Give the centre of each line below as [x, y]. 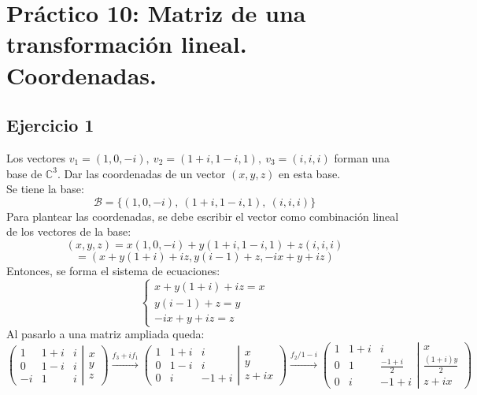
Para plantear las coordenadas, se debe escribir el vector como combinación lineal [203, 216]
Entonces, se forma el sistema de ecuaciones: [113, 270]
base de [24, 173]
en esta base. [310, 173]
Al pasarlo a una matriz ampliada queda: [105, 334]
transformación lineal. [127, 44]
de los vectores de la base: [69, 231]
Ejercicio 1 [50, 125]
